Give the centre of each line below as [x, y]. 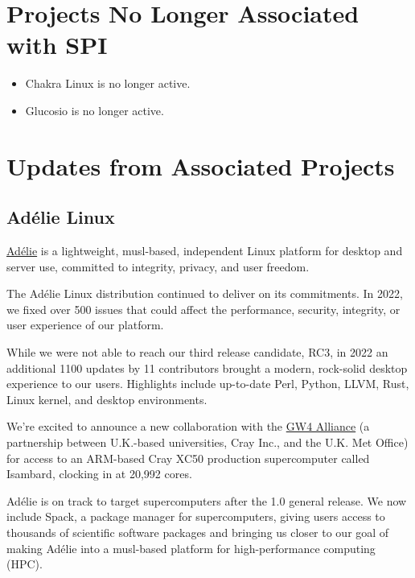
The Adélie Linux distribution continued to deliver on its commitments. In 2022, [205, 293]
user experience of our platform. [85, 325]
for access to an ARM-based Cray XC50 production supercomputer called [188, 458]
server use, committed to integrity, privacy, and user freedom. [158, 266]
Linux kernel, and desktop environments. [107, 399]
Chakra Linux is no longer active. [108, 83]
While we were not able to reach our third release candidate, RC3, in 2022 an [197, 352]
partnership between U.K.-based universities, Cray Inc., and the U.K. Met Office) [207, 442]
